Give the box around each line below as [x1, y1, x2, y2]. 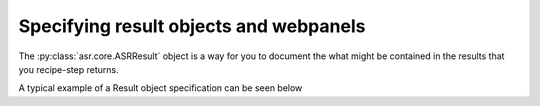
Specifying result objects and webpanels [18, 15, 366, 37]
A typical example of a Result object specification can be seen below [18, 82, 303, 94]
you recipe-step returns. [18, 63, 119, 75]
